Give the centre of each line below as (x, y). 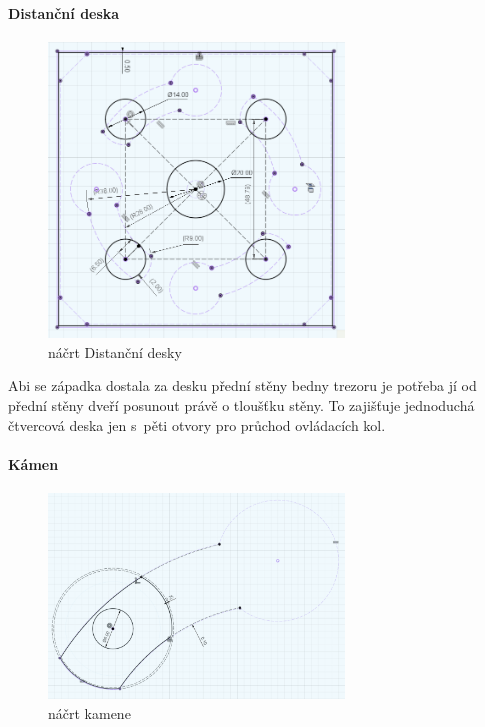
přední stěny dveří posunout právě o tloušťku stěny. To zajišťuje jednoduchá (241, 404)
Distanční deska (64, 12)
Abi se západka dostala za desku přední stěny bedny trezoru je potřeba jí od (242, 385)
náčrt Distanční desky (115, 351)
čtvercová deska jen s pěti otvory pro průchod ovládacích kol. (197, 424)
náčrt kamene (89, 712)
